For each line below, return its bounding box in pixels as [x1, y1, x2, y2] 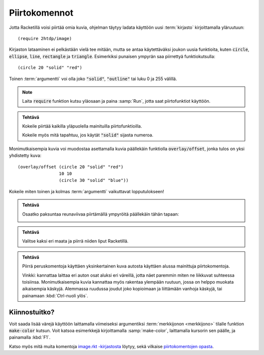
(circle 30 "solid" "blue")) [59, 177, 129, 183]
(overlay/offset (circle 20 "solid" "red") [18, 164, 124, 170]
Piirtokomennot [9, 7, 73, 18]
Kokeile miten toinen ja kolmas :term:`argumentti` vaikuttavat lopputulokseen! [9, 188, 164, 194]
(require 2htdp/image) [18, 36, 72, 41]
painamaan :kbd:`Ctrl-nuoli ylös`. [22, 292, 88, 298]
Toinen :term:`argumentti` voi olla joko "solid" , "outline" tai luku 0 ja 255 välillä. [9, 76, 177, 82]
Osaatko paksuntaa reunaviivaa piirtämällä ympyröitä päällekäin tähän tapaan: [22, 211, 179, 217]
